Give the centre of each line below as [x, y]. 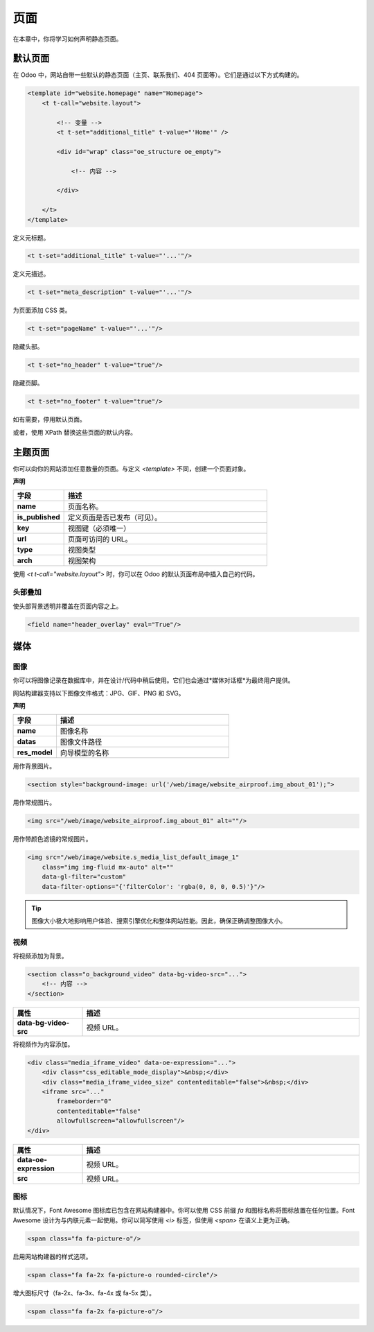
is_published [38, 517]
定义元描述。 [31, 274]
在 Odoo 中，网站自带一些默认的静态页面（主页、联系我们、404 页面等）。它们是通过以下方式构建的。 [158, 75]
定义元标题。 [31, 237]
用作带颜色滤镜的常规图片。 [52, 839]
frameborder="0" [84, 1101]
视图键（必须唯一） [99, 528]
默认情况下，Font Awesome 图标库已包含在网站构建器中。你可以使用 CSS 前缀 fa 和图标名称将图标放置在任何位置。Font [184, 1211]
